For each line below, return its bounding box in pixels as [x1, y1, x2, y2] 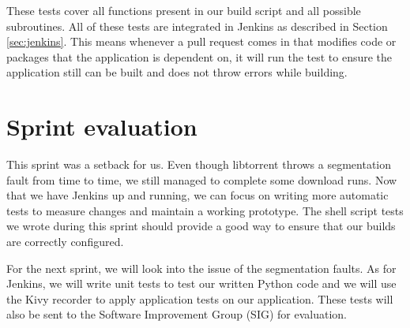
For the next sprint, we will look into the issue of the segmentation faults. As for [6, 259, 397, 276]
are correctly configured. [6, 233, 124, 250]
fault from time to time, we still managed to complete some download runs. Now [6, 171, 397, 188]
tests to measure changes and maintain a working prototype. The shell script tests [6, 202, 404, 218]
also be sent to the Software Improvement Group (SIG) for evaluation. [6, 306, 348, 322]
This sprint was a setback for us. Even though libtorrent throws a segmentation [6, 156, 392, 173]
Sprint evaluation [6, 110, 197, 143]
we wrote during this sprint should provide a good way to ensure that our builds [6, 218, 396, 234]
